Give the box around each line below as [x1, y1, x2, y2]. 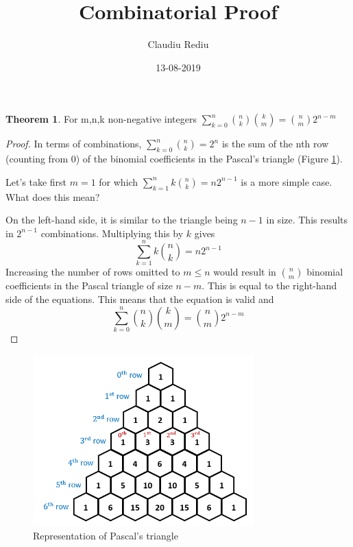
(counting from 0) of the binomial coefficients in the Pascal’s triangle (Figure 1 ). [5, 151, 343, 166]
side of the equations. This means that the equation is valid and [5, 292, 274, 306]
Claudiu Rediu [147, 37, 209, 51]
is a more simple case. [241, 174, 332, 189]
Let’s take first [5, 174, 67, 189]
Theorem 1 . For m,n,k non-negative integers [5, 112, 197, 126]
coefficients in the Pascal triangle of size [5, 278, 173, 293]
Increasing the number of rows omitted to [5, 265, 180, 279]
